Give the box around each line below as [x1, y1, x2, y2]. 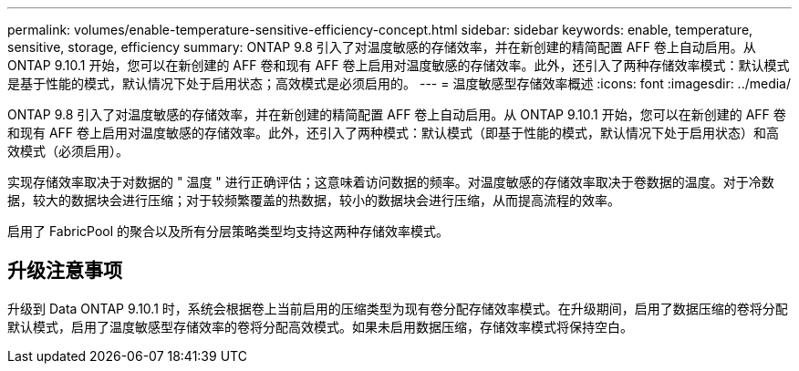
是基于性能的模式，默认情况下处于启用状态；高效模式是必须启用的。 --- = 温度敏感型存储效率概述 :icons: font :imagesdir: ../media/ [7, 76, 792, 91]
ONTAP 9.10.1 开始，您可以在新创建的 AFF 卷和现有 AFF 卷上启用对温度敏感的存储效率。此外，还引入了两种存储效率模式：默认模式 [7, 57, 790, 73]
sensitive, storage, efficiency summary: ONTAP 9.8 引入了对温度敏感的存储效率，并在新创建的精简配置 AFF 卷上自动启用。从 [7, 39, 756, 55]
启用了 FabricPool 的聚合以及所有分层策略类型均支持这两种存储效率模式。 [7, 223, 450, 239]
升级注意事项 [7, 259, 122, 283]
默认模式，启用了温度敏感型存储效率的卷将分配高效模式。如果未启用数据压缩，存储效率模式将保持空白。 [7, 318, 633, 335]
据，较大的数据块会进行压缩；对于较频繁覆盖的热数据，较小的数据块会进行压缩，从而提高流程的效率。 [7, 192, 620, 208]
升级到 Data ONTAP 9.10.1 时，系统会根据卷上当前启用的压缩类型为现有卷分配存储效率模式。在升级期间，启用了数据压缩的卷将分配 [7, 300, 788, 316]
